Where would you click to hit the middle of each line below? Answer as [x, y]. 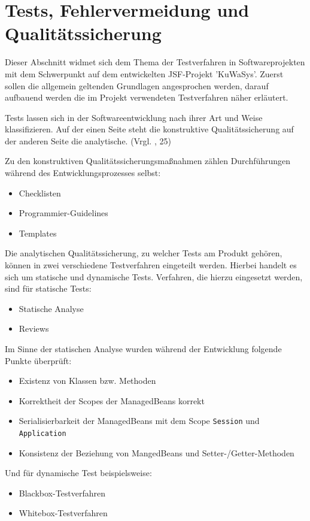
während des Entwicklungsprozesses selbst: [83, 173]
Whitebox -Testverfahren [63, 513]
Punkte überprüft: [38, 360]
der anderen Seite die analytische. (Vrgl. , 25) [88, 140]
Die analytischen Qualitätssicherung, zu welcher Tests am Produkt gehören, [144, 253]
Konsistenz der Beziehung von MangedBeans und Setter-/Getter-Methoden [156, 452]
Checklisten [40, 193]
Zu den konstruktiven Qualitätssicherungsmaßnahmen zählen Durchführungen [148, 161]
